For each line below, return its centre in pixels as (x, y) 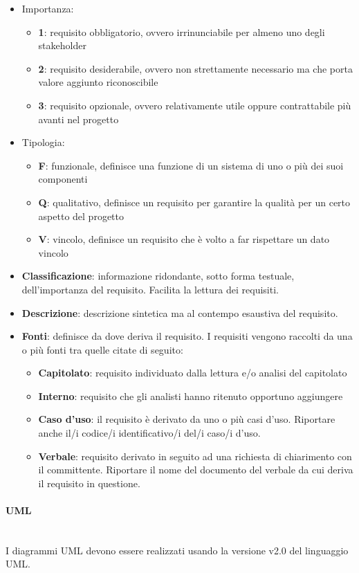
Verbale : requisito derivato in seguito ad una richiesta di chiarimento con (195, 456)
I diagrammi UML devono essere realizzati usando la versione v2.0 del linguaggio (177, 550)
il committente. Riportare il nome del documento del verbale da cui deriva (196, 470)
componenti (63, 179)
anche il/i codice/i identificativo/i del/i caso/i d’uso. (149, 433)
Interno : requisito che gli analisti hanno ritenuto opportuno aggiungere (191, 395)
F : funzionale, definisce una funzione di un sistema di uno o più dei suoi (191, 165)
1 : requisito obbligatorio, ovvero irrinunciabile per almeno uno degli (182, 31)
